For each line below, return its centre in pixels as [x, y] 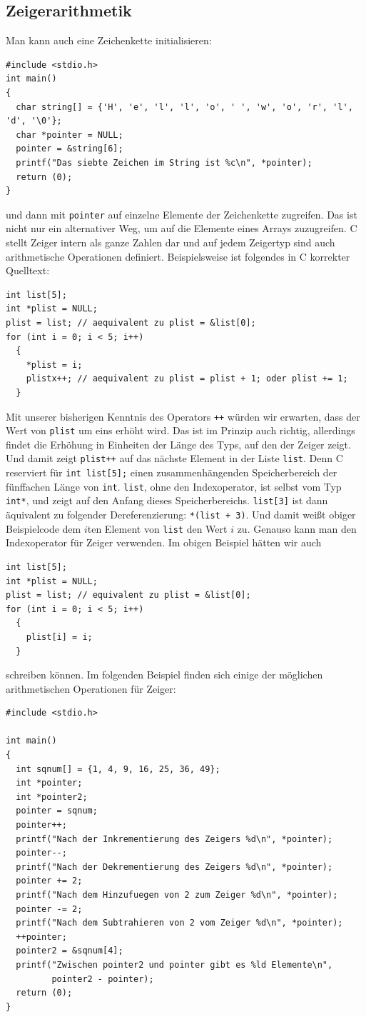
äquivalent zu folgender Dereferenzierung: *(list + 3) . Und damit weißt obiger [181, 515]
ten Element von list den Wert [157, 528]
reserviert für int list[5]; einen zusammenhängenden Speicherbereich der [172, 472]
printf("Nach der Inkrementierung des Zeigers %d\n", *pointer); [174, 839]
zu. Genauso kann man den [297, 528]
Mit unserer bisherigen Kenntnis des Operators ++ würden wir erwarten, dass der [183, 416]
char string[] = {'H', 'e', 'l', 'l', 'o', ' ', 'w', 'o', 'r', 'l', [184, 107]
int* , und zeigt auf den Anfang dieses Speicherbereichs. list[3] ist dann [167, 500]
